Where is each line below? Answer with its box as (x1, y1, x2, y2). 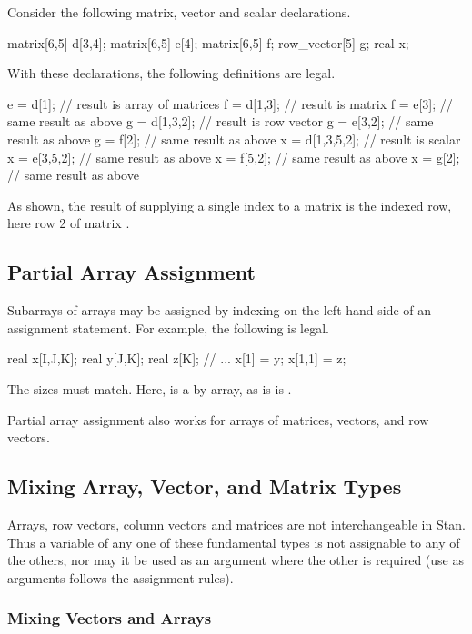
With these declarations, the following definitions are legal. (7, 64, 336, 83)
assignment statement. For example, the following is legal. (7, 318, 330, 337)
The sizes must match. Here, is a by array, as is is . (7, 379, 292, 398)
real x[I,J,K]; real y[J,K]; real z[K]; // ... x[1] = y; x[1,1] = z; (7, 349, 346, 368)
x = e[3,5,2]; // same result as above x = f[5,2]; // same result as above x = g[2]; (7, 147, 460, 166)
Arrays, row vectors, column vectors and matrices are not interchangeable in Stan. (7, 514, 466, 533)
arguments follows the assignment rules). (7, 568, 234, 587)
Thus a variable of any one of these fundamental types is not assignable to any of (7, 532, 460, 551)
